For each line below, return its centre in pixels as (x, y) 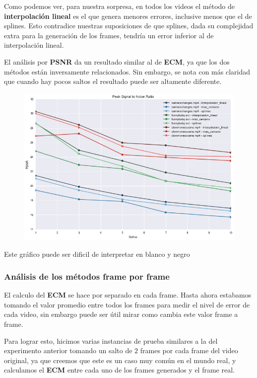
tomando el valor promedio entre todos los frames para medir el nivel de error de (127, 304)
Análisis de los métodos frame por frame (87, 276)
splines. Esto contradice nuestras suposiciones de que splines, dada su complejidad (129, 26)
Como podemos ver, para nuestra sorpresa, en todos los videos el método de (120, 6)
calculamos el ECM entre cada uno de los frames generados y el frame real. (119, 370)
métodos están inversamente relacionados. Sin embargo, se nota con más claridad (127, 71)
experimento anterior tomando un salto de (68, 350)
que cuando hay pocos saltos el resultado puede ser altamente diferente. (113, 81)
